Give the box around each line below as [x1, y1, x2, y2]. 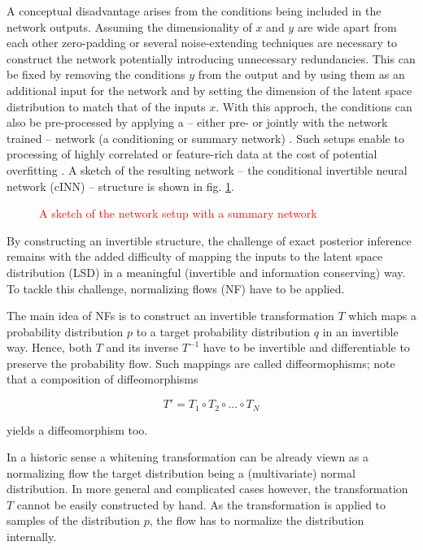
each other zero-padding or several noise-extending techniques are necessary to [7, 34, 398, 51]
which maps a [348, 307, 416, 324]
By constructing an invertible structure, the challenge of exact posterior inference [7, 232, 412, 249]
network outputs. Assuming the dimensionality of [7, 18, 252, 35]
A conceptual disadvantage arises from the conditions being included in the [7, 2, 382, 19]
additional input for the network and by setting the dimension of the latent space [7, 81, 412, 98]
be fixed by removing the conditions [7, 66, 185, 83]
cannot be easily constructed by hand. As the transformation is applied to [16, 496, 386, 513]
